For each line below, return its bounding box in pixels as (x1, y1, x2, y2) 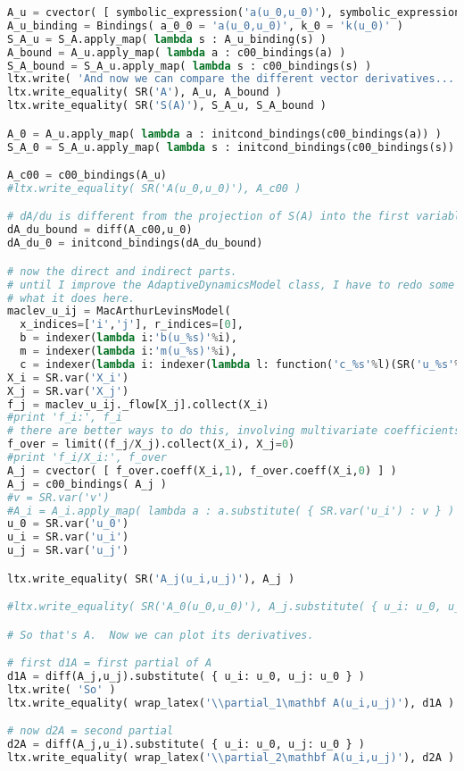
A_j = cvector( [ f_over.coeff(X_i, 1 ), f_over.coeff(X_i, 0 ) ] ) (7, 464, 397, 477)
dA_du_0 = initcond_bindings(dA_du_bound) (7, 237, 263, 250)
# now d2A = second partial (7, 725, 174, 738)
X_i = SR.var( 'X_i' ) (7, 371, 129, 384)
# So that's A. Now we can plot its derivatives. (7, 628, 314, 641)
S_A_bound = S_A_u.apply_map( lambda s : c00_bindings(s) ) (7, 59, 372, 72)
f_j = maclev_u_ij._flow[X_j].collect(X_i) (7, 398, 269, 411)
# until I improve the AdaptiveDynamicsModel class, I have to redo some (7, 278, 455, 291)
